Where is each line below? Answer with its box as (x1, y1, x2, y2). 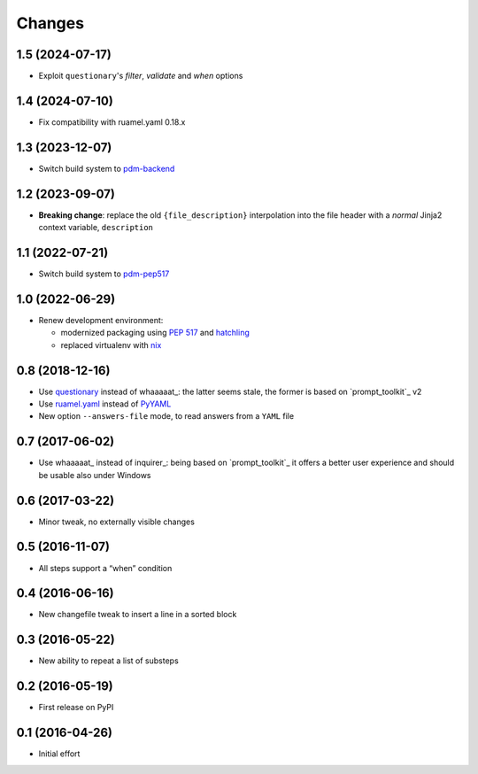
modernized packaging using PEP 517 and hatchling (60, 328, 250, 338)
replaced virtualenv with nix (60, 339, 162, 350)
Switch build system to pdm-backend (38, 163, 175, 174)
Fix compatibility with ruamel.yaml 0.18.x (38, 116, 186, 128)
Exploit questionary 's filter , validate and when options (38, 71, 243, 81)
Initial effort (38, 748, 81, 759)
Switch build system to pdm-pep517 (38, 268, 170, 279)
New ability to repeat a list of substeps (38, 655, 179, 666)
